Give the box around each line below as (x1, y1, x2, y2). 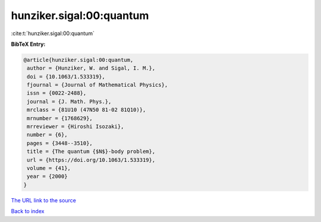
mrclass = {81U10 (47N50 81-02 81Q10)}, (27, 107, 146, 113)
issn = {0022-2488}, (27, 90, 87, 96)
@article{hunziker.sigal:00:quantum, (23, 57, 134, 63)
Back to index (11, 208, 45, 215)
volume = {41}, (27, 165, 71, 171)
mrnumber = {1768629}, (27, 115, 93, 121)
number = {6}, (27, 132, 68, 138)
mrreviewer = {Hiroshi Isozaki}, (27, 123, 124, 130)
